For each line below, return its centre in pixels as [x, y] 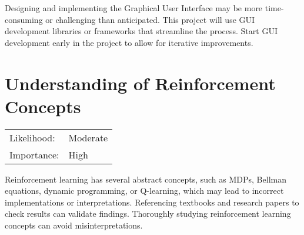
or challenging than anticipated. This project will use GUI [150, 19]
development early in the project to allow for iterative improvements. [129, 42]
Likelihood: [32, 137]
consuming [24, 19]
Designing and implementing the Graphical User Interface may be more [134, 8]
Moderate [88, 137]
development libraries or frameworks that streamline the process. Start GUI [141, 31]
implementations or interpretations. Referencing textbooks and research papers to [152, 202]
